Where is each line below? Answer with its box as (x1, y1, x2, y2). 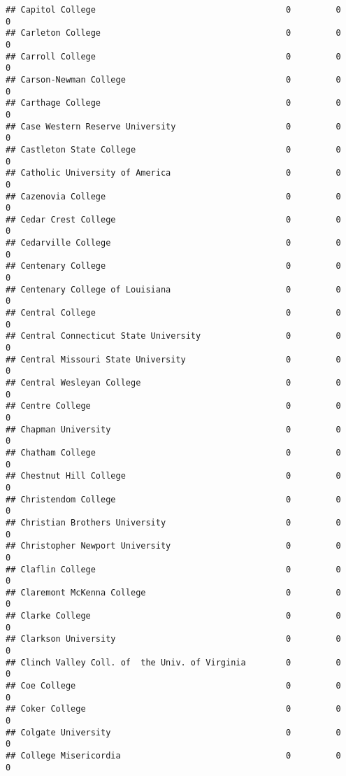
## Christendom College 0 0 (6, 494, 341, 505)
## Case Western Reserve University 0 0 (6, 121, 341, 132)
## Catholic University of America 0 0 (6, 168, 341, 178)
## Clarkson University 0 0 (6, 634, 341, 644)
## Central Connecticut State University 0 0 (6, 331, 341, 341)
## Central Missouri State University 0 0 (6, 354, 341, 365)
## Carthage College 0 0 (6, 98, 341, 108)
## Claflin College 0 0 (6, 564, 341, 574)
